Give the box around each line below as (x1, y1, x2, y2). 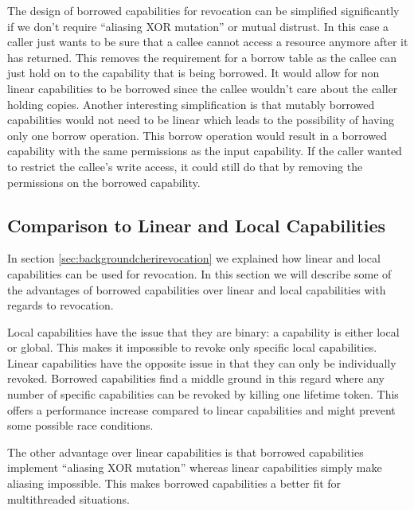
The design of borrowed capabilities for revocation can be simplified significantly (7, 2, 400, 18)
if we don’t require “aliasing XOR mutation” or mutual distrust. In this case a (7, 18, 389, 34)
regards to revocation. (7, 297, 114, 313)
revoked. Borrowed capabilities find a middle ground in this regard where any (7, 370, 385, 387)
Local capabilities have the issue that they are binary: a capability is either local (7, 323, 400, 340)
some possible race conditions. (7, 417, 154, 434)
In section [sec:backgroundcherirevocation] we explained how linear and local (7, 250, 381, 267)
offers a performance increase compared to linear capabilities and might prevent (7, 401, 396, 418)
